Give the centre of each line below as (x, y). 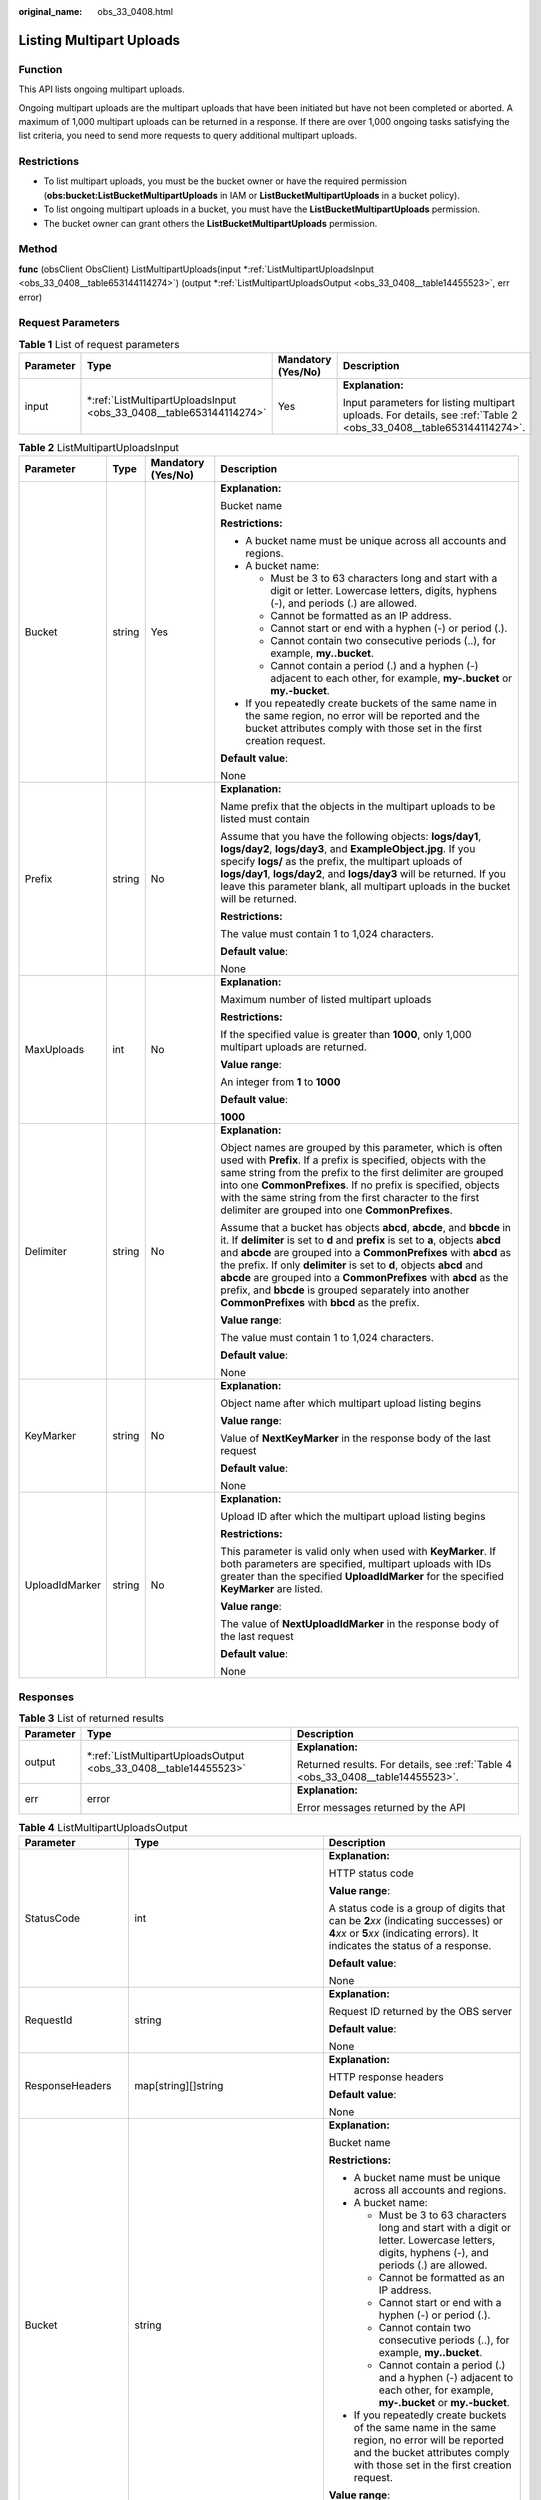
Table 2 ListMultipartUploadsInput (99, 448)
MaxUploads (54, 1050)
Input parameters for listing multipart (428, 403)
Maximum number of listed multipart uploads (326, 1000)
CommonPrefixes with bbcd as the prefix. (320, 1303)
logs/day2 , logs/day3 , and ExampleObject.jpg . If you (348, 849)
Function (40, 69)
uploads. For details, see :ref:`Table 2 (430, 415)
